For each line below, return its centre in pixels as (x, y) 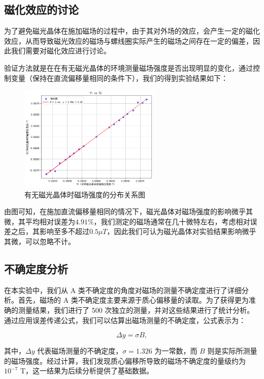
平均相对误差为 (50, 221)
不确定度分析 (36, 268)
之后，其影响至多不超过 (50, 231)
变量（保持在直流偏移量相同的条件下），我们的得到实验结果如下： (119, 78)
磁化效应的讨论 (41, 9)
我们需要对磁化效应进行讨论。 (61, 51)
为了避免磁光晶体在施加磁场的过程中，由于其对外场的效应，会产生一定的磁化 (132, 31)
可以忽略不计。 (50, 241)
